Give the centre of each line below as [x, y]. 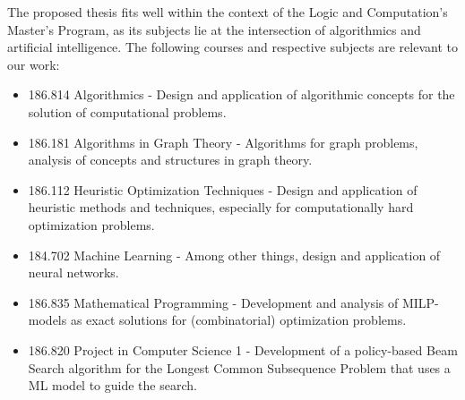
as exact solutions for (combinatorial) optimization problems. [238, 320]
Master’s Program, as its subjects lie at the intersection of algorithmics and [214, 29]
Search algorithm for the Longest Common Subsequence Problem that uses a [239, 367]
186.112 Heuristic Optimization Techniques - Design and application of [223, 189]
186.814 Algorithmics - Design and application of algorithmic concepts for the [241, 94]
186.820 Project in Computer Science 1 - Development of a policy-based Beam [243, 349]
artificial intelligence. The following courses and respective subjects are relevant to [232, 47]
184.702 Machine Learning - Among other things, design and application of [234, 255]
